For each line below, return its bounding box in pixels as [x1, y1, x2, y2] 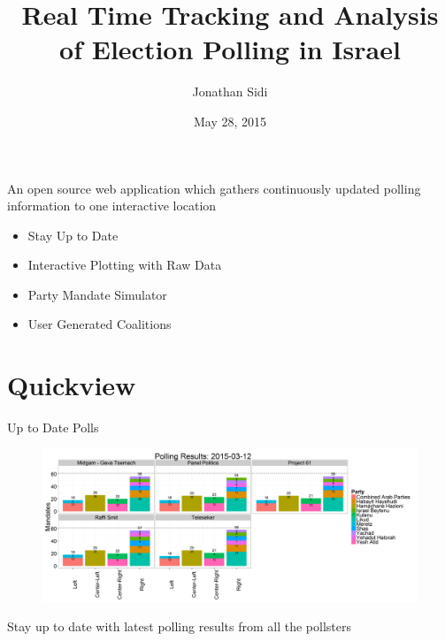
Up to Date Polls [7, 418, 99, 437]
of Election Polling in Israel [59, 31, 401, 67]
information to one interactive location [7, 196, 217, 215]
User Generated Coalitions [27, 315, 172, 333]
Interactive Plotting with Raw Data [27, 256, 222, 274]
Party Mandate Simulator [27, 285, 167, 303]
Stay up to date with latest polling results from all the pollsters [7, 617, 352, 636]
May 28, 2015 [193, 111, 267, 130]
